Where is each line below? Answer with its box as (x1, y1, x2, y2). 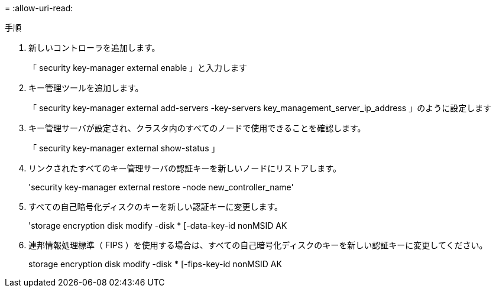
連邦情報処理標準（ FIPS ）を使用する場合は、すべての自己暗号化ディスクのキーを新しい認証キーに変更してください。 (28, 240, 488, 250)
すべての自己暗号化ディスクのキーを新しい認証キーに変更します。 (28, 202, 283, 212)
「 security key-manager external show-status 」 (28, 143, 220, 153)
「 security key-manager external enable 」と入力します (28, 63, 248, 73)
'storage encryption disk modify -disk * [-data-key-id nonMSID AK (28, 220, 287, 231)
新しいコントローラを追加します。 (28, 43, 160, 53)
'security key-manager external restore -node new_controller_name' (28, 182, 294, 192)
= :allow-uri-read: (5, 3, 73, 13)
